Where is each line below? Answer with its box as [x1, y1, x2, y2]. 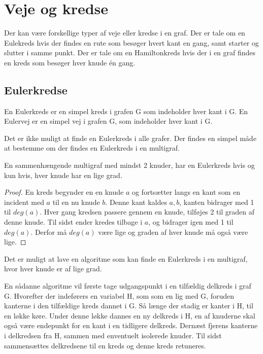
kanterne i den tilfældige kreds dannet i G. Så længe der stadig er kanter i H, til [4, 300, 253, 311]
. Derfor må [30, 226, 67, 237]
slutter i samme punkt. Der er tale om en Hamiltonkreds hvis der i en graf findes [4, 47, 256, 58]
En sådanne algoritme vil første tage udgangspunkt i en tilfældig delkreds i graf [4, 280, 251, 291]
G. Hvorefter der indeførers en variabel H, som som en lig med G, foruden [4, 290, 234, 301]
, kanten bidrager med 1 [179, 196, 254, 207]
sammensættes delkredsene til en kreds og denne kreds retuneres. [4, 340, 206, 350]
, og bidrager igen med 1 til [148, 217, 234, 227]
